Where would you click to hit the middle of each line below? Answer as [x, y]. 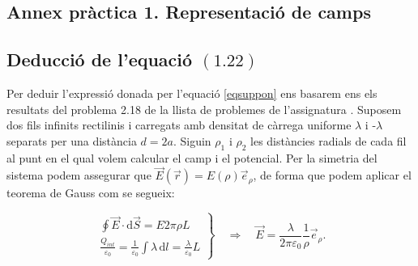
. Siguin [192, 140]
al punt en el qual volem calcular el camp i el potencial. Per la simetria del [192, 157]
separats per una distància [72, 140]
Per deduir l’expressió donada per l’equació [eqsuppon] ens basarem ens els [192, 93]
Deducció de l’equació [100, 59]
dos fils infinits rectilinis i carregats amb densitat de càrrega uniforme [179, 125]
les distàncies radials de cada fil [328, 140]
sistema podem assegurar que [79, 175]
